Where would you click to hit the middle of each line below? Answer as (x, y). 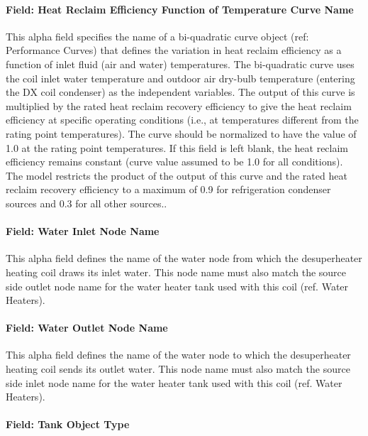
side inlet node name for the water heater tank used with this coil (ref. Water (174, 382)
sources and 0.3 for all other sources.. (87, 203)
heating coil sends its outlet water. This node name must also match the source (178, 369)
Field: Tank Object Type (68, 424)
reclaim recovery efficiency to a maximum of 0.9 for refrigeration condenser (168, 189)
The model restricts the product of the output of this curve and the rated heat (177, 175)
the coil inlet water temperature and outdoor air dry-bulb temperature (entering (180, 78)
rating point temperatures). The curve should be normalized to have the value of (181, 133)
